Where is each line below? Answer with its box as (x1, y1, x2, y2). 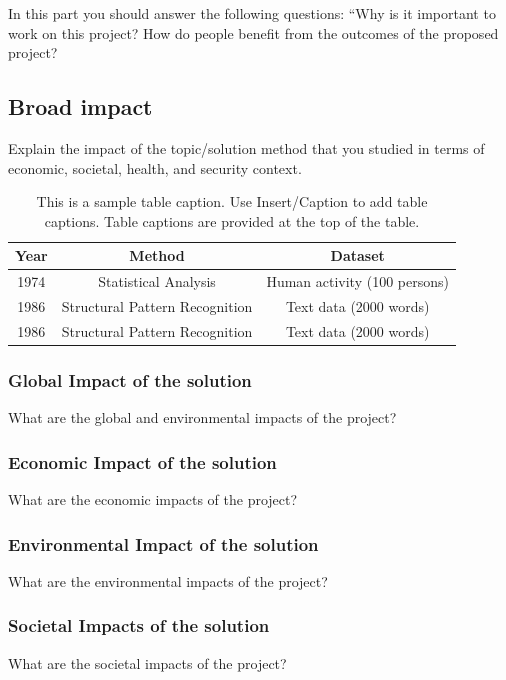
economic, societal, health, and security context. (8, 157, 302, 178)
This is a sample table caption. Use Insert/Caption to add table (36, 191, 428, 212)
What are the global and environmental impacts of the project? (8, 407, 397, 428)
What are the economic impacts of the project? (8, 489, 298, 510)
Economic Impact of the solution (8, 449, 277, 474)
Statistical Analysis (98, 271, 216, 292)
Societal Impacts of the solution (8, 613, 270, 638)
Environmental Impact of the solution (8, 531, 319, 556)
